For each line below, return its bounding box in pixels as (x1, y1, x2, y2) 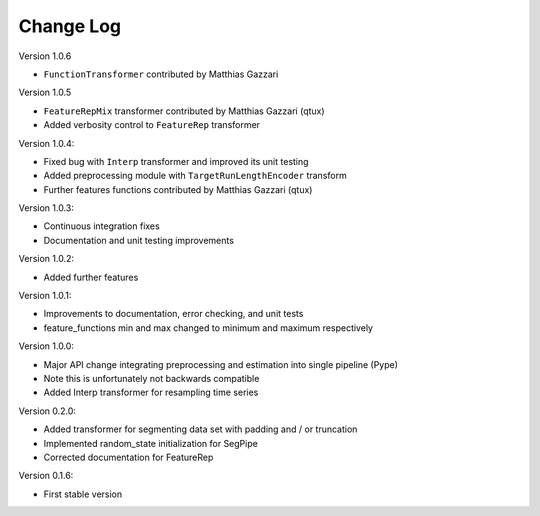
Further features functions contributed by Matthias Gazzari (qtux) (43, 183, 313, 195)
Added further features (43, 271, 139, 283)
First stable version (43, 488, 123, 500)
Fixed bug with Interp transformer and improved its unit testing (43, 155, 309, 167)
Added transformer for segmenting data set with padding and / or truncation (43, 423, 358, 435)
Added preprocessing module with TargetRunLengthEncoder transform (43, 170, 347, 182)
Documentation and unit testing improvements (43, 234, 235, 246)
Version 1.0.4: (18, 137, 75, 149)
